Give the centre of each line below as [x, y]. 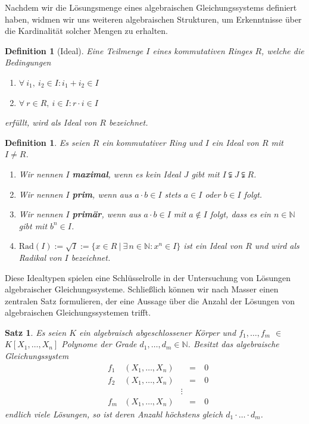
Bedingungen [28, 62]
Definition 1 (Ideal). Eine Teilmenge [74, 50]
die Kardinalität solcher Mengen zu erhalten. [86, 31]
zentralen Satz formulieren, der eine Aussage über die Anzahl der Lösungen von [150, 300]
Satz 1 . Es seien [36, 332]
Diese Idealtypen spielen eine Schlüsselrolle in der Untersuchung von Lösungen [148, 277]
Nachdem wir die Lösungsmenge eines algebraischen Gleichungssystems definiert [151, 7]
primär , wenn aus [107, 214]
